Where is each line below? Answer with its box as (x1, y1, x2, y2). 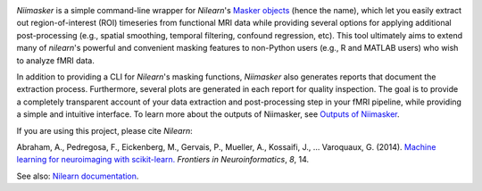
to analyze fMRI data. (16, 54, 96, 66)
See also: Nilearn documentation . (16, 170, 139, 181)
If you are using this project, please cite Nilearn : (16, 125, 193, 136)
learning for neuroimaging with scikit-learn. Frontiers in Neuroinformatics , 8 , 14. (16, 154, 310, 165)
